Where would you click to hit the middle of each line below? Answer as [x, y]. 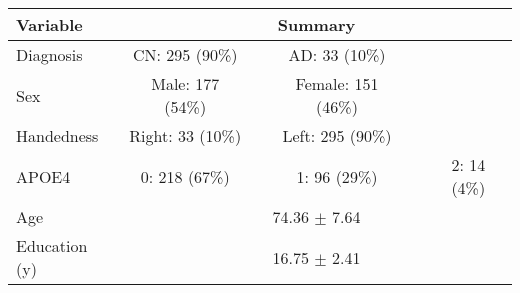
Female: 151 [337, 84]
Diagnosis [49, 55]
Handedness [57, 136]
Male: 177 [185, 84]
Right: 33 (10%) [185, 136]
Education [52, 246]
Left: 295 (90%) [337, 136]
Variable [49, 25]
